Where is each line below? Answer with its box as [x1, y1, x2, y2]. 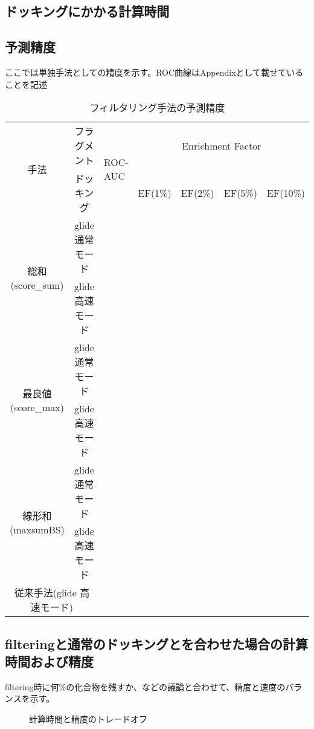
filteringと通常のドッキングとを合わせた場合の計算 [5, 634, 309, 653]
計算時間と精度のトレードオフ [29, 712, 147, 725]
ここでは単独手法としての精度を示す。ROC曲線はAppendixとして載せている [5, 65, 304, 78]
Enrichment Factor [182, 138, 261, 153]
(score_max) [10, 400, 64, 414]
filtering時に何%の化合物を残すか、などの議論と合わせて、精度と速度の [5, 680, 286, 693]
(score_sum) [10, 277, 64, 292]
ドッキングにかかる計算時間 [5, 2, 170, 21]
